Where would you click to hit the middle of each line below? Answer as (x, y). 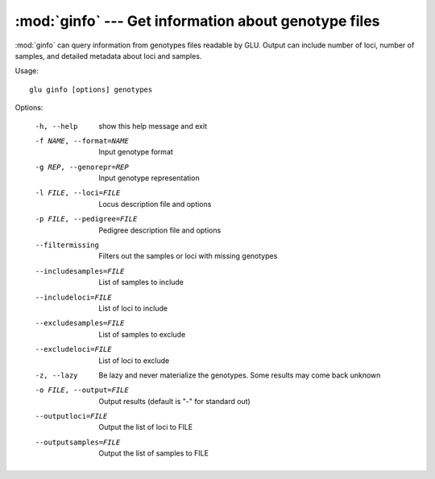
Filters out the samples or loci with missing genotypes (188, 256)
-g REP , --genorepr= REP (82, 167)
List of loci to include (133, 308)
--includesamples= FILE (80, 271)
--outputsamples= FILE (78, 442)
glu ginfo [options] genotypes (91, 89)
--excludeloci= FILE (73, 349)
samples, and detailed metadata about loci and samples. (108, 56)
